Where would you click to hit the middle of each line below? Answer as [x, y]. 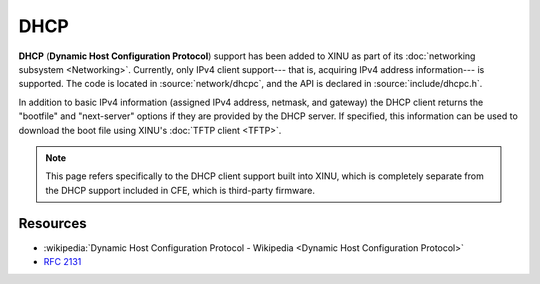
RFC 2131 [62, 261]
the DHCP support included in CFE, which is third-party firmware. [180, 190]
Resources [52, 223]
